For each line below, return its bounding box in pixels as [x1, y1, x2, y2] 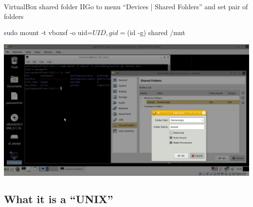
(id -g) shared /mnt [127, 27, 185, 38]
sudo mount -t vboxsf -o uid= [4, 27, 93, 38]
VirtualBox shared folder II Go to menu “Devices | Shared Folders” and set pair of [4, 1, 248, 11]
